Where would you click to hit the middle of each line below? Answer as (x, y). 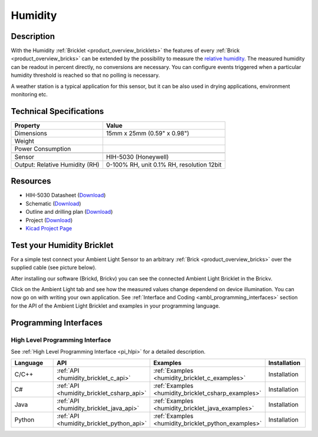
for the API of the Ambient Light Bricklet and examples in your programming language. (115, 306)
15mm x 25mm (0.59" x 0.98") (148, 133)
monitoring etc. (29, 94)
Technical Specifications (57, 111)
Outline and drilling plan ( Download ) (69, 212)
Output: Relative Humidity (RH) (57, 164)
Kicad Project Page (49, 228)
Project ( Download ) (49, 220)
